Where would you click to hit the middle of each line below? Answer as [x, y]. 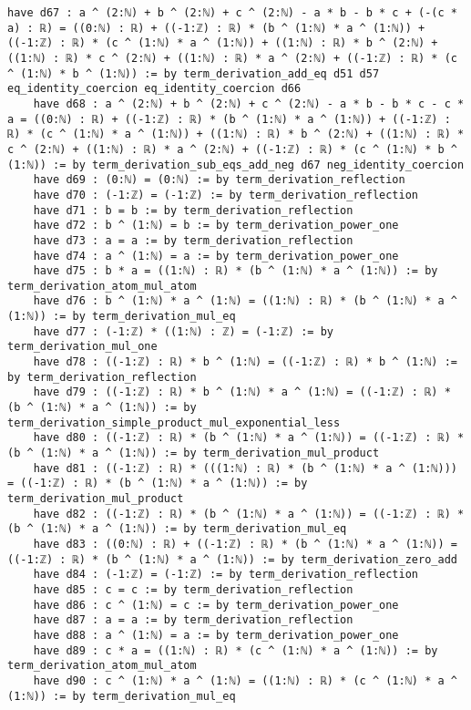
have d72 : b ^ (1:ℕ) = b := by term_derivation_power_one [216, 226]
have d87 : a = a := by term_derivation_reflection [193, 620]
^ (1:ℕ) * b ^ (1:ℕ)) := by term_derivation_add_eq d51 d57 [194, 73]
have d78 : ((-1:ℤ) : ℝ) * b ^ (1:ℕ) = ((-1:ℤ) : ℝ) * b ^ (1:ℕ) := [245, 362]
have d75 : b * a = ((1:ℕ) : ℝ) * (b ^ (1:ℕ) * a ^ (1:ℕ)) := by [235, 271]
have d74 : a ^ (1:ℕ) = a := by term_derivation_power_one [216, 256]
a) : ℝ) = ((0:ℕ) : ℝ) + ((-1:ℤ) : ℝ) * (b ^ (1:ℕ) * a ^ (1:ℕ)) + [216, 28]
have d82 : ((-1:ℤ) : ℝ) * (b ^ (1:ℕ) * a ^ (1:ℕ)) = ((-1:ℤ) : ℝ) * [249, 514]
